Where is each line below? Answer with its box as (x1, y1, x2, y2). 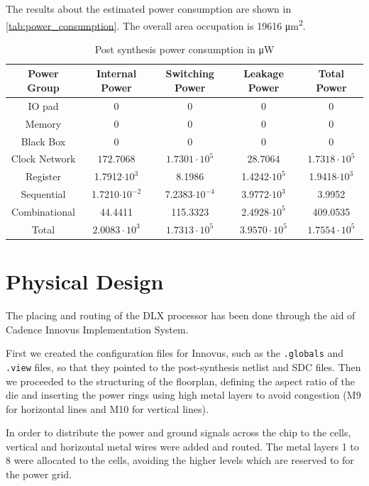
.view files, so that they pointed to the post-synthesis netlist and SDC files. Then (6, 359, 361, 374)
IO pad (28, 98, 59, 113)
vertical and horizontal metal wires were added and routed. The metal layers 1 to (6, 438, 359, 453)
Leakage (243, 66, 284, 81)
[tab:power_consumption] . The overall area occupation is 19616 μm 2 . (6, 16, 306, 33)
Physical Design (6, 267, 164, 296)
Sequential (21, 187, 66, 201)
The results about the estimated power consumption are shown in (6, 1, 292, 16)
